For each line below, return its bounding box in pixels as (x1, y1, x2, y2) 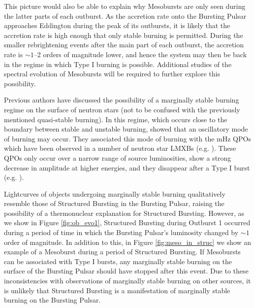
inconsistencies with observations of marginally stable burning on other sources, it (4, 275, 251, 286)
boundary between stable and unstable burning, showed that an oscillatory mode (4, 124, 248, 134)
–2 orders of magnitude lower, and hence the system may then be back (33, 49, 247, 59)
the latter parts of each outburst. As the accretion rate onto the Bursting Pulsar (4, 10, 247, 21)
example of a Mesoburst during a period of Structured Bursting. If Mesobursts (4, 246, 241, 257)
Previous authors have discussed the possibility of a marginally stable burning (4, 95, 239, 105)
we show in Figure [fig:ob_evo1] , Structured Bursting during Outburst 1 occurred (4, 217, 251, 228)
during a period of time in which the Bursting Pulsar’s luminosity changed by (4, 227, 239, 238)
